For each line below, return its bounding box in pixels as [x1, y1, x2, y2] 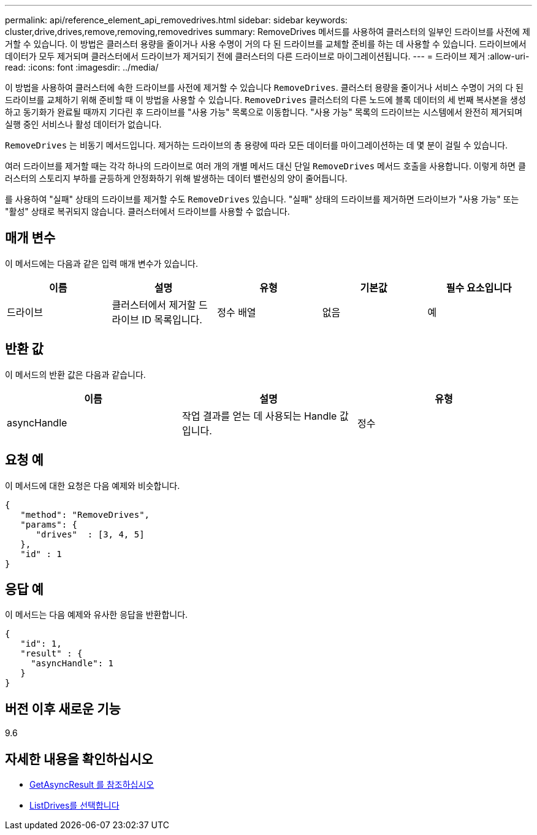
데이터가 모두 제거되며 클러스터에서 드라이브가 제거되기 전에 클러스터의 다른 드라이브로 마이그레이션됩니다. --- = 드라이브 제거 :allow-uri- [5, 51, 530, 61]
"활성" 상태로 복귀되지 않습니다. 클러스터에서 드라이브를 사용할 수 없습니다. [5, 206, 290, 217]
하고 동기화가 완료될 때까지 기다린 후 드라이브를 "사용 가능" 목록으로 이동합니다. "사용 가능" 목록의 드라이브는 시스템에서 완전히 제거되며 [5, 107, 523, 117]
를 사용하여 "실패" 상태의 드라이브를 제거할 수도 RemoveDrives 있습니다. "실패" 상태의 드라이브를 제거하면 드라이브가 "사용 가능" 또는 [5, 194, 519, 204]
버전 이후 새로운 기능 [5, 701, 121, 717]
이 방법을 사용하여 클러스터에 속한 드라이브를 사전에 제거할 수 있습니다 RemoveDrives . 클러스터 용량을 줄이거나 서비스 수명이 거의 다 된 [5, 82, 524, 93]
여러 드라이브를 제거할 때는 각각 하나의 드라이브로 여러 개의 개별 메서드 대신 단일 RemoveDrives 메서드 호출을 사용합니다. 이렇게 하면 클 [5, 161, 526, 171]
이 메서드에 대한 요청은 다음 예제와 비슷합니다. [5, 480, 180, 491]
